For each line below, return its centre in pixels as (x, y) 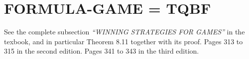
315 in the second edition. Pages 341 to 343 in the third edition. (102, 51)
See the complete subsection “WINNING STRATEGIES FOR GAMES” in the (124, 32)
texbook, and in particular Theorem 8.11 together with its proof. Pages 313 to (124, 41)
